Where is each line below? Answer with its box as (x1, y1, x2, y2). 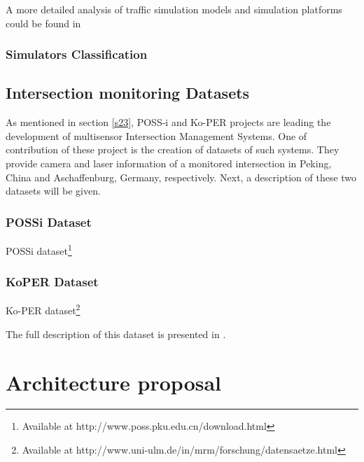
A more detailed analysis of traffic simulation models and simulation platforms (6, 2, 342, 16)
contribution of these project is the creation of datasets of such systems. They (6, 142, 339, 157)
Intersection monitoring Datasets (6, 82, 250, 104)
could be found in (6, 15, 81, 30)
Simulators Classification (6, 45, 148, 63)
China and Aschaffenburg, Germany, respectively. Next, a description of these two (6, 169, 357, 184)
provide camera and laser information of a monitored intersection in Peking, (6, 156, 332, 171)
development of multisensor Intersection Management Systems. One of (6, 128, 307, 143)
